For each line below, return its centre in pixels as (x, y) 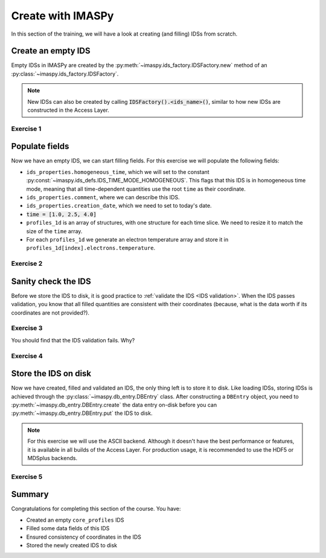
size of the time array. (54, 231)
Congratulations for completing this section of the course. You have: (96, 509)
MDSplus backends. (53, 458)
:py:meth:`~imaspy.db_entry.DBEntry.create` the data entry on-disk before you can (114, 405)
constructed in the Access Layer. (69, 110)
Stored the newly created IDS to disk (72, 545)
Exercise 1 (26, 129)
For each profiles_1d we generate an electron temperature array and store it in (127, 239)
